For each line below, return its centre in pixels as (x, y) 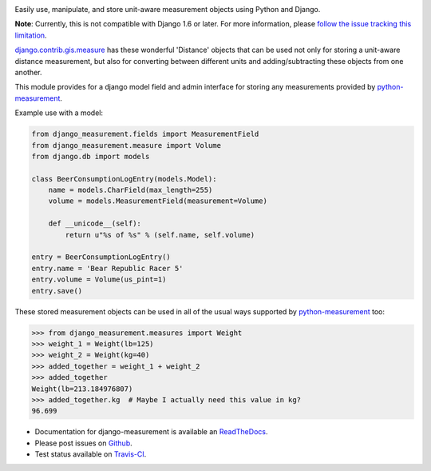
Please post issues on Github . (83, 443)
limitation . (31, 35)
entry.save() (57, 291)
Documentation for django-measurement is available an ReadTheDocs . (151, 432)
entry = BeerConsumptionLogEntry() (101, 257)
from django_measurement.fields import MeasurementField (145, 134)
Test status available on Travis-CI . (91, 454)
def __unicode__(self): (95, 224)
